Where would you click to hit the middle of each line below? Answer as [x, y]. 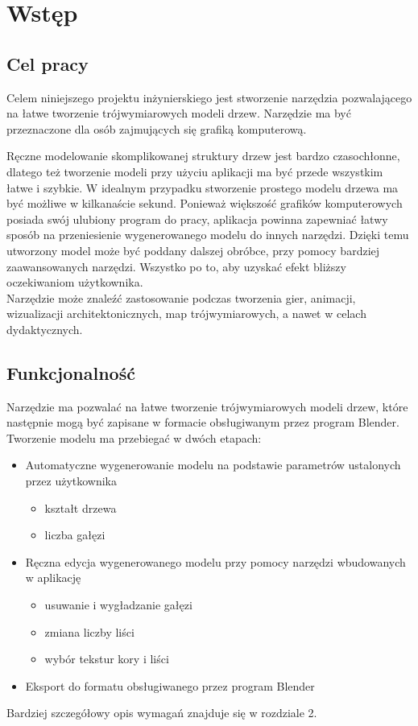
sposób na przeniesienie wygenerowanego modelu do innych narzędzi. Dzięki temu [208, 235]
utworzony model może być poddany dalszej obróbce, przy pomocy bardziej [193, 250]
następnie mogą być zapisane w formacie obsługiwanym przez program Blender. [203, 422]
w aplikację [53, 577]
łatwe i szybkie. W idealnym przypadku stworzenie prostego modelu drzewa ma [203, 187]
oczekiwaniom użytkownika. [75, 282]
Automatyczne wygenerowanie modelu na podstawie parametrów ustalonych [213, 465]
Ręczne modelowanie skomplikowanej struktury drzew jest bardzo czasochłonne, [203, 156]
